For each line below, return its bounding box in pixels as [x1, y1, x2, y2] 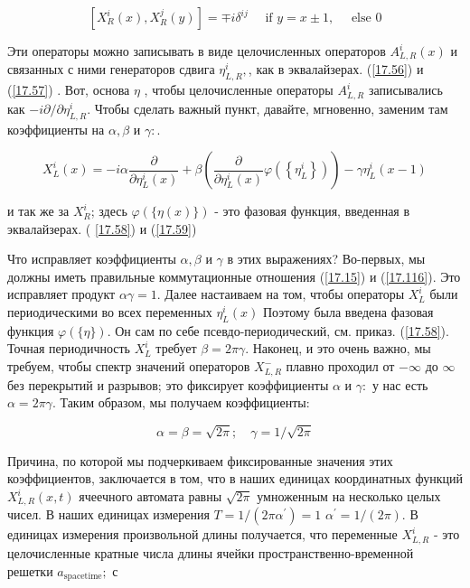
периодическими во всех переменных [7, 303, 212, 322]
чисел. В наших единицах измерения [7, 505, 210, 524]
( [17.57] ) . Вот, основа [7, 80, 130, 99]
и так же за [7, 201, 70, 220]
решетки [7, 561, 53, 580]
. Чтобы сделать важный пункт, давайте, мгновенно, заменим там [87, 98, 448, 117]
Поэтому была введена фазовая [262, 303, 434, 322]
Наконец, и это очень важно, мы [252, 339, 431, 358]
